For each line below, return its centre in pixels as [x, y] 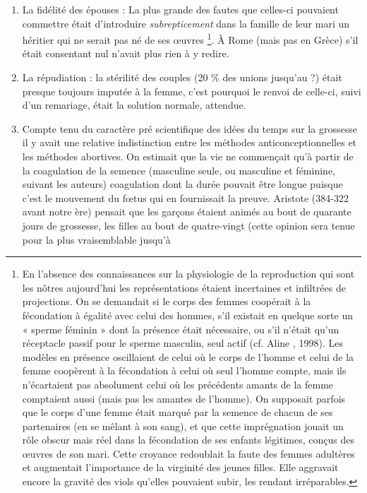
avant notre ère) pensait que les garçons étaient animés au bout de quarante [187, 212]
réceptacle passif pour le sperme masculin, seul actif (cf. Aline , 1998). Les [182, 343]
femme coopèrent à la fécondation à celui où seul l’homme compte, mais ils [184, 370]
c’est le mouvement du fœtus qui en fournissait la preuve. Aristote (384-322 [185, 197]
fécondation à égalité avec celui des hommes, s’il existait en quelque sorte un [187, 315]
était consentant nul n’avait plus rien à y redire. [126, 53]
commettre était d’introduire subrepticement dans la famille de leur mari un [186, 23]
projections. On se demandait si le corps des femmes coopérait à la [167, 301]
